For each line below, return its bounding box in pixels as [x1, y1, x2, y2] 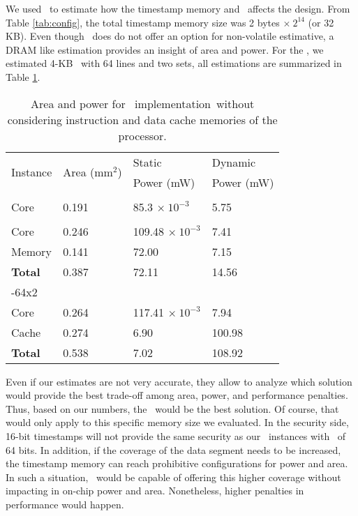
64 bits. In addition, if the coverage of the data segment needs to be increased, [6, 442, 341, 457]
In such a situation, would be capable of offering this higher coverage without [6, 469, 341, 484]
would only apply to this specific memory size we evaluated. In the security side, [6, 415, 349, 430]
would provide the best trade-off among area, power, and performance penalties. [6, 388, 348, 402]
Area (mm [63, 164, 113, 181]
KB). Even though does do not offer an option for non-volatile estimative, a [6, 29, 334, 43]
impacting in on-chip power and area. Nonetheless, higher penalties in [6, 483, 304, 498]
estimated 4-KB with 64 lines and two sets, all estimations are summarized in [6, 56, 342, 70]
